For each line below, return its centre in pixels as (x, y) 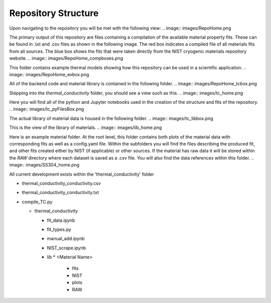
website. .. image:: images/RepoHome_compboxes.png (66, 58)
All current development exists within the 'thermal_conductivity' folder (82, 174)
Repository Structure (54, 13)
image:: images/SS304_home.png (44, 165)
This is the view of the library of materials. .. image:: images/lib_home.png (86, 127)
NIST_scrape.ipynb (66, 248)
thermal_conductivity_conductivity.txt (60, 193)
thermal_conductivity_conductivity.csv (61, 183)
